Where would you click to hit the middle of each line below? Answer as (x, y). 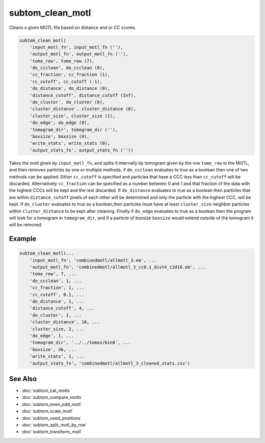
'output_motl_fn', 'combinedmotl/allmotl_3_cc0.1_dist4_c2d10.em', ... (118, 267)
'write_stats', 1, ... (57, 356)
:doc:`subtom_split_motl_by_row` (54, 425)
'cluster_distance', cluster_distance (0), (83, 109)
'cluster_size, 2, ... (57, 329)
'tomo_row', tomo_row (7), (62, 61)
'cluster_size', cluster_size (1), (72, 116)
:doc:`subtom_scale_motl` (47, 411)
